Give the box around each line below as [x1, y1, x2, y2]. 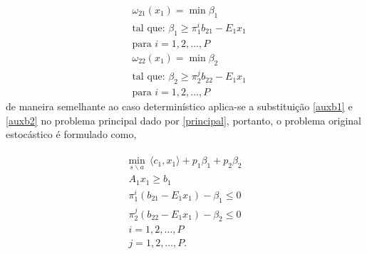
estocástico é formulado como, [6, 127, 137, 142]
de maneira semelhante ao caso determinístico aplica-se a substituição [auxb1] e [6, 99, 353, 114]
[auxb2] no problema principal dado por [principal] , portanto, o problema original [6, 112, 361, 127]
